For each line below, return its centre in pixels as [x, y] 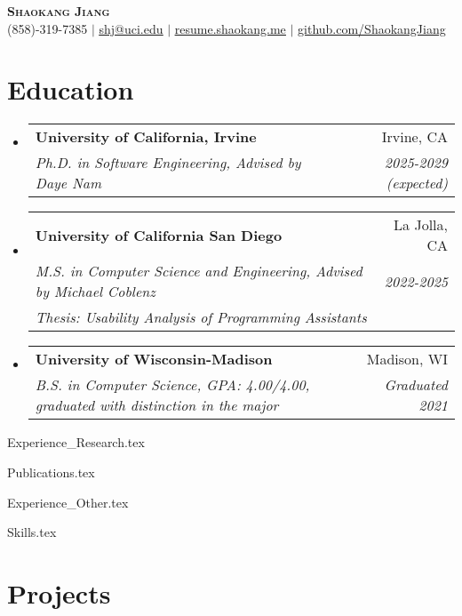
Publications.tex [51, 472]
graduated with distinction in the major [157, 405]
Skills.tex [32, 532]
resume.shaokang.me [230, 28]
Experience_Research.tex [76, 442]
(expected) [417, 183]
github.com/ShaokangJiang [372, 28]
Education [71, 89]
